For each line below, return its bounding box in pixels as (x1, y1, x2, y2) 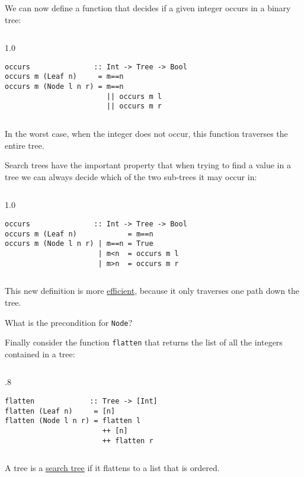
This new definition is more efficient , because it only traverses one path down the (5, 284, 300, 297)
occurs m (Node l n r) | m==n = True (5, 239, 153, 248)
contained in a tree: (5, 347, 75, 360)
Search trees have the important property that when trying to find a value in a (5, 159, 291, 171)
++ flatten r (102, 436, 153, 445)
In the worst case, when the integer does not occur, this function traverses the (5, 127, 288, 140)
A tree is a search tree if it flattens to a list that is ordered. (5, 462, 220, 474)
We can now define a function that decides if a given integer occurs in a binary (5, 2, 291, 14)
